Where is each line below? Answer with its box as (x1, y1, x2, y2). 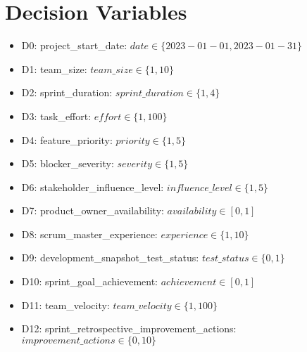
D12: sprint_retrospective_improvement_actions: (21, 321, 237, 336)
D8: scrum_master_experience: (21, 226, 158, 241)
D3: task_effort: (21, 108, 92, 123)
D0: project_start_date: (21, 38, 127, 53)
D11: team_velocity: (21, 297, 110, 312)
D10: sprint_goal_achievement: (21, 274, 158, 289)
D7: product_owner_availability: (21, 203, 164, 218)
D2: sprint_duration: (21, 85, 113, 100)
